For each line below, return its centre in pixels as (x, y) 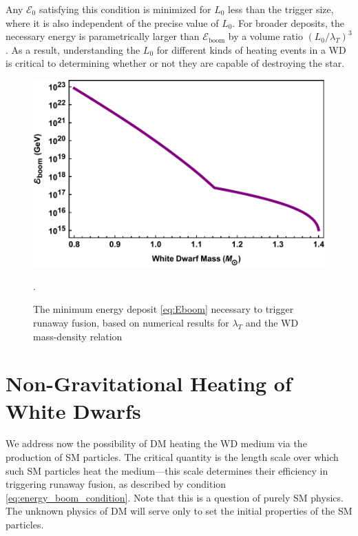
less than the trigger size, (281, 9)
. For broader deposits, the (288, 22)
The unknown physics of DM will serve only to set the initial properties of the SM (179, 511)
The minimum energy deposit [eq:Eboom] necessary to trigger (164, 309)
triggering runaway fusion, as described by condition (116, 484)
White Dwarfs (73, 410)
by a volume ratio (265, 36)
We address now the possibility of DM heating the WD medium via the (156, 443)
